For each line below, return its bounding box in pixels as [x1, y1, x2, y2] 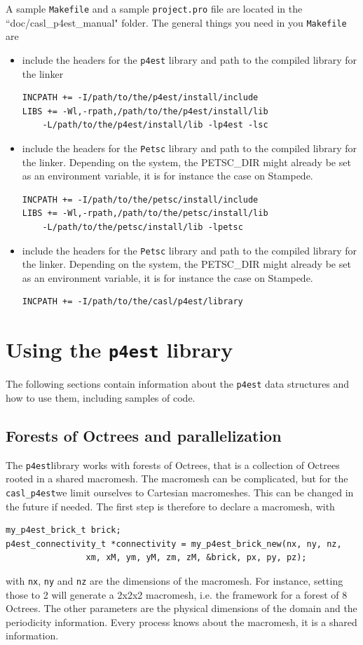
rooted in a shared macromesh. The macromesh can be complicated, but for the [6, 471, 348, 486]
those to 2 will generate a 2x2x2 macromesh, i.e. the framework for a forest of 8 [6, 587, 348, 602]
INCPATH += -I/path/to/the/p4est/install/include [22, 93, 259, 103]
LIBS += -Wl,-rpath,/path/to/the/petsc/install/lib [22, 208, 268, 219]
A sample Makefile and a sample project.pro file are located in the [6, 1, 303, 15]
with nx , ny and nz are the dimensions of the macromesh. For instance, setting [6, 573, 343, 588]
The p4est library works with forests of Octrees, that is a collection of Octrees [6, 457, 340, 472]
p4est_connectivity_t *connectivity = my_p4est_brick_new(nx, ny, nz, [6, 538, 342, 549]
